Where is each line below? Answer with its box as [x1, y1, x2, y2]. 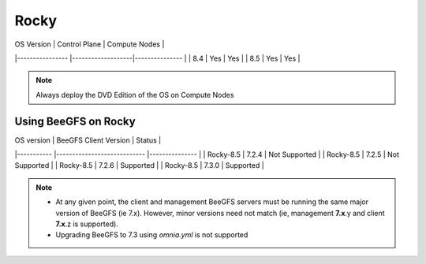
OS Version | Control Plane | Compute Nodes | [14, 39, 165, 49]
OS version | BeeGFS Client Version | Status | [14, 135, 162, 145]
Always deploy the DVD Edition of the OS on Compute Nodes [35, 90, 234, 99]
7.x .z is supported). [55, 219, 118, 229]
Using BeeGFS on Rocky [14, 114, 136, 128]
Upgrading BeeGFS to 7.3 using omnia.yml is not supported [55, 230, 248, 240]
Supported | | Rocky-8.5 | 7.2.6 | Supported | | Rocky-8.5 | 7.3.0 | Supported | [14, 161, 264, 170]
